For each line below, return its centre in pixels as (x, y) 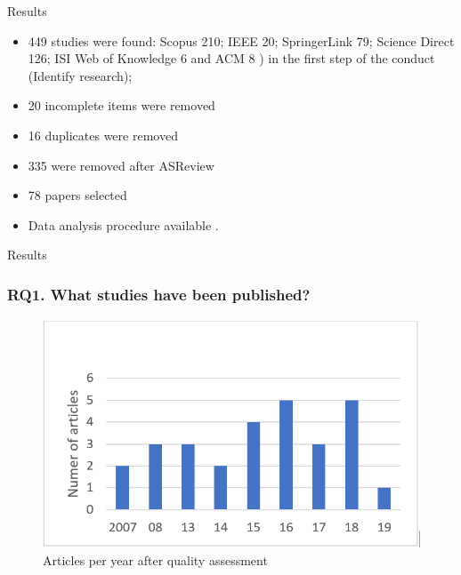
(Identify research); (80, 75)
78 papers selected (77, 195)
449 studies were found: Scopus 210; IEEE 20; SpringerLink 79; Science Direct (241, 40)
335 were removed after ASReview (121, 165)
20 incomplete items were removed (121, 105)
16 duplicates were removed (103, 135)
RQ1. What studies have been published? (159, 294)
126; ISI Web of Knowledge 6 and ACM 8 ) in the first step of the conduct (231, 58)
